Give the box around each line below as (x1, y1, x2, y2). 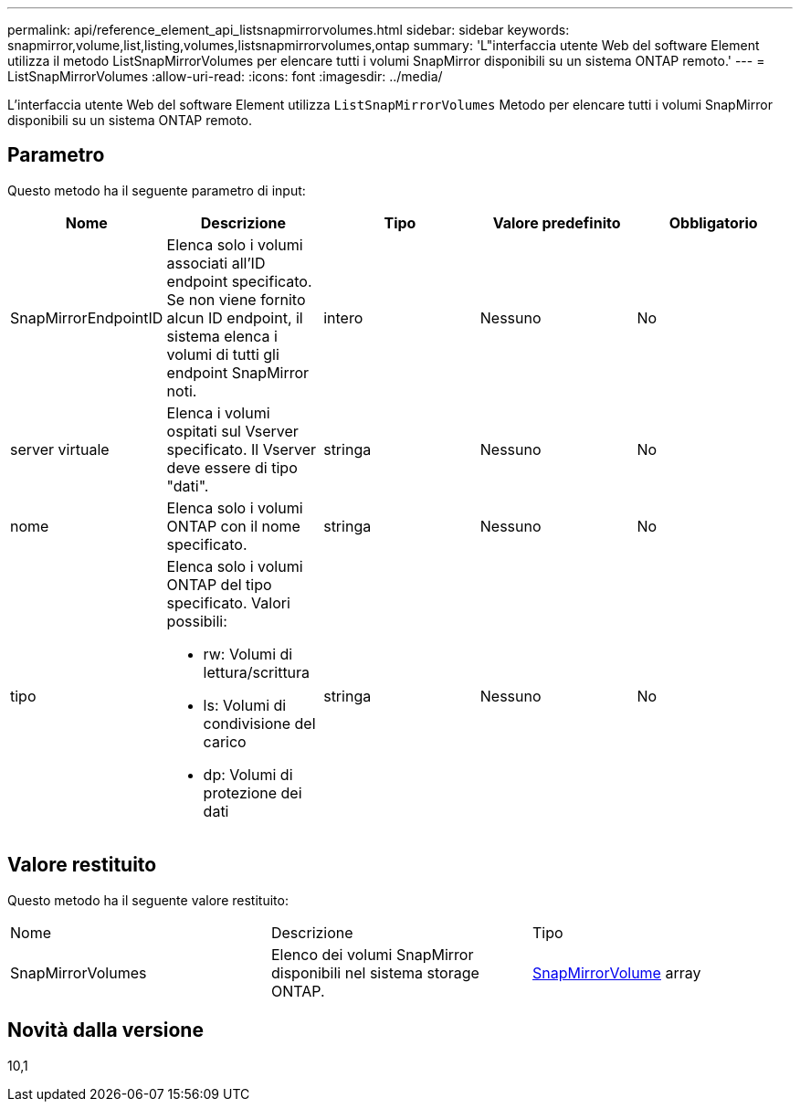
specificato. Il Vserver (166, 439, 317, 459)
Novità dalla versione (7, 1019, 204, 1042)
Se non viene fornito (166, 290, 306, 309)
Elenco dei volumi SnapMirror (270, 945, 474, 964)
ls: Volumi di (203, 695, 287, 714)
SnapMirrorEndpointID (10, 308, 163, 327)
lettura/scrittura (203, 662, 311, 681)
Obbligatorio (668, 213, 758, 232)
